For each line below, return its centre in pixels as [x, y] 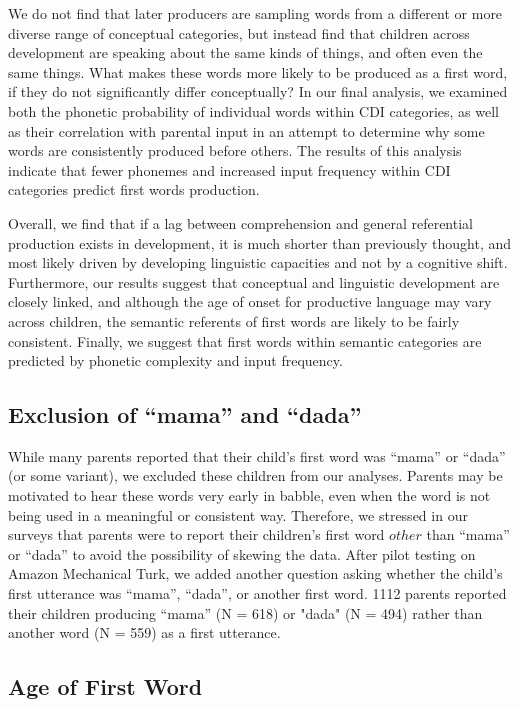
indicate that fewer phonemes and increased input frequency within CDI [229, 169]
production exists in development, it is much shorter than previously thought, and [260, 242]
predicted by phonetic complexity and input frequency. [175, 360]
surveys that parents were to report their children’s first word [196, 534]
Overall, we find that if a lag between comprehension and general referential [240, 222]
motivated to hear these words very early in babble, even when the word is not [249, 495]
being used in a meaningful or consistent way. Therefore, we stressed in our [238, 514]
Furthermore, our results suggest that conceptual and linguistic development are [254, 281]
